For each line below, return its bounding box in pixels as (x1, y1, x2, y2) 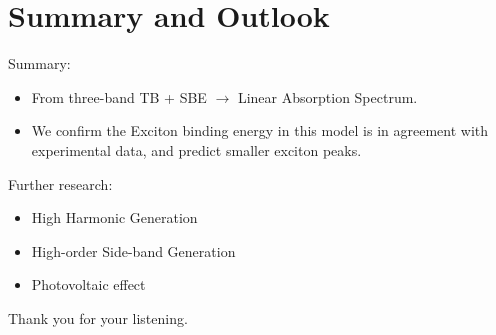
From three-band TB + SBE (31, 86, 207, 107)
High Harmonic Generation (31, 207, 198, 228)
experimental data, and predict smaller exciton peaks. (31, 139, 362, 160)
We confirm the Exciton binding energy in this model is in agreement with (31, 120, 489, 141)
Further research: (8, 173, 113, 194)
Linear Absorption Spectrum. (237, 86, 418, 107)
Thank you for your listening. (8, 307, 188, 328)
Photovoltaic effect (31, 274, 146, 295)
